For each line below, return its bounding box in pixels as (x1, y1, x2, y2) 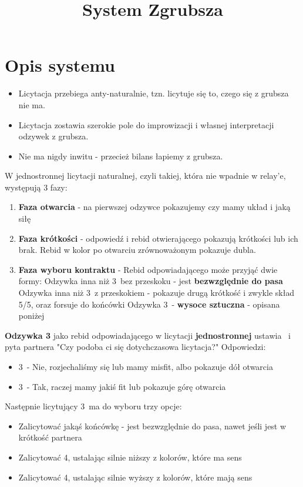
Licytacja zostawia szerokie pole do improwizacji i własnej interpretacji (18, 118, 274, 131)
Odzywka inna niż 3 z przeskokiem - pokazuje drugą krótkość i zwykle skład (18, 286, 295, 299)
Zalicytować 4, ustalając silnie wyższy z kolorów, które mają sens (18, 471, 253, 483)
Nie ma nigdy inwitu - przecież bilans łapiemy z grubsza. (18, 149, 223, 162)
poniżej (18, 309, 45, 322)
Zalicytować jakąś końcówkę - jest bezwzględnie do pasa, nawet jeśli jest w (18, 419, 287, 432)
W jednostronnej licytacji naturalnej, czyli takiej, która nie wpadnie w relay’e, (5, 169, 286, 182)
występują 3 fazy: (5, 181, 68, 193)
